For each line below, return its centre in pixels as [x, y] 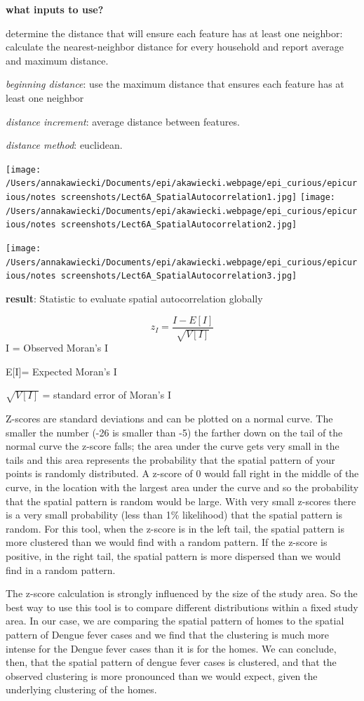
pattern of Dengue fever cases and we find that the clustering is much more [168, 634]
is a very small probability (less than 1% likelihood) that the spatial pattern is [174, 515]
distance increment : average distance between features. [123, 121]
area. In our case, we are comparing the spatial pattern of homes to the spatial [175, 621]
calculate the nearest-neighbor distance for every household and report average [175, 47]
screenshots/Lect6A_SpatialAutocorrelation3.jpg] [179, 276]
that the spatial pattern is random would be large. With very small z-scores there [181, 501]
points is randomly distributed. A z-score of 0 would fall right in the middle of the [182, 473]
